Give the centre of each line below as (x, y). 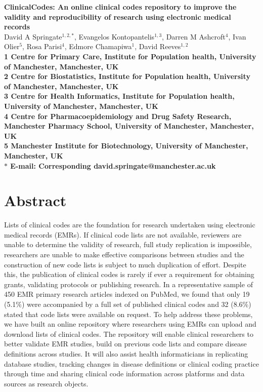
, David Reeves (158, 46)
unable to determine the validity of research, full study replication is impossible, (128, 244)
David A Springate (33, 36)
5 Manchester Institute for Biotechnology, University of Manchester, (126, 146)
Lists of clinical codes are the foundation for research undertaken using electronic (130, 225)
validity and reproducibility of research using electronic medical (118, 16)
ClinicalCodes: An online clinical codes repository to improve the (120, 7)
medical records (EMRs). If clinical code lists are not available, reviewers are (123, 234)
